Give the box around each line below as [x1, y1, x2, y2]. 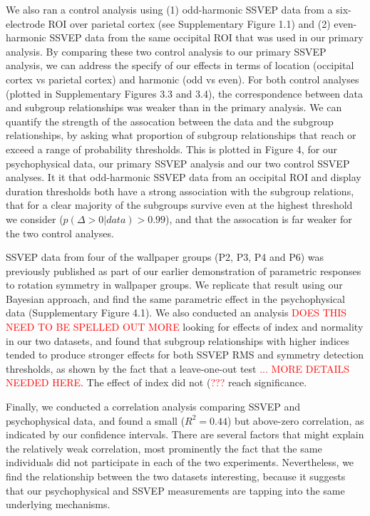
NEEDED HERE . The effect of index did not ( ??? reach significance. [6, 375, 307, 390]
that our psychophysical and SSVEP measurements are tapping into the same [6, 483, 345, 497]
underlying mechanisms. [6, 497, 111, 512]
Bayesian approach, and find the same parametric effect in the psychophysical [6, 291, 345, 306]
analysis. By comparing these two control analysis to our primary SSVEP [6, 43, 327, 58]
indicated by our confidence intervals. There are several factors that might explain [6, 427, 364, 442]
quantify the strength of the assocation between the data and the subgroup [6, 113, 334, 128]
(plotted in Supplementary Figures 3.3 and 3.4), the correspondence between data [6, 86, 364, 100]
